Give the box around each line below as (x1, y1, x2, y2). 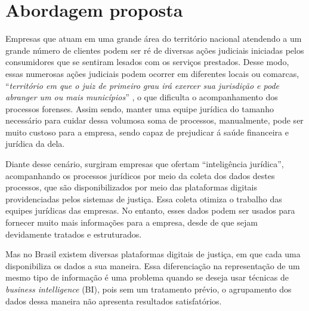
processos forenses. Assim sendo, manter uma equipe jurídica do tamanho (5, 102, 274, 115)
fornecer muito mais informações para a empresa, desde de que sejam (5, 216, 258, 229)
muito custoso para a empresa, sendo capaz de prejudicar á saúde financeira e (5, 125, 289, 138)
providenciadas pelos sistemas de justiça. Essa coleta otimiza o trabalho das (5, 192, 282, 205)
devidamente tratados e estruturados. (5, 227, 142, 240)
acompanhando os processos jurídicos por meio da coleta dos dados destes (5, 169, 275, 181)
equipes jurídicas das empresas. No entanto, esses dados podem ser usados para (5, 204, 295, 217)
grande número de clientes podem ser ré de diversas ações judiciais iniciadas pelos (5, 44, 304, 56)
